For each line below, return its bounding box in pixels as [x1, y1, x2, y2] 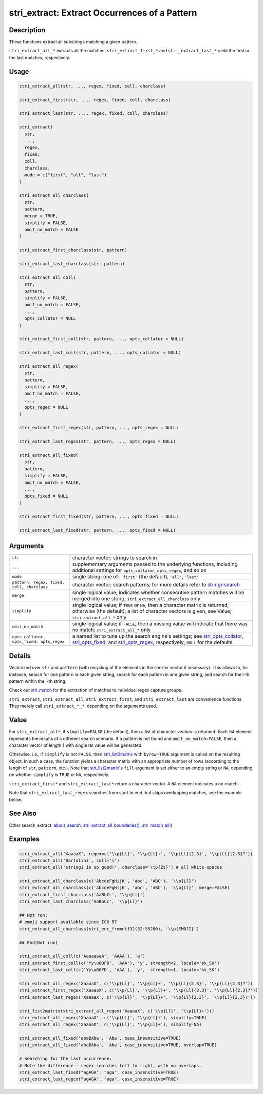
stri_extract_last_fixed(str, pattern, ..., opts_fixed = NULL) [19, 527, 176, 533]
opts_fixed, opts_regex [12, 639, 65, 644]
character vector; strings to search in [72, 554, 157, 561]
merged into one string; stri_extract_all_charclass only [72, 595, 201, 602]
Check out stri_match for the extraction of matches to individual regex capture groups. [9, 687, 183, 693]
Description [9, 26, 46, 34]
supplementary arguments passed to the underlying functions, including [72, 561, 238, 568]
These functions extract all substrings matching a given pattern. [9, 39, 137, 45]
